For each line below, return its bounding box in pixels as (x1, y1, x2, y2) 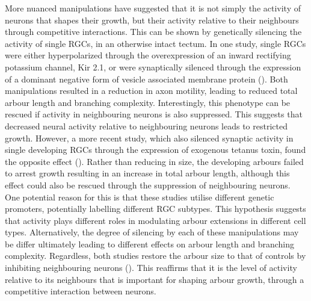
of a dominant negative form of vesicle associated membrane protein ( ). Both (5, 72, 288, 85)
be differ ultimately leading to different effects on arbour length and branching (5, 237, 294, 250)
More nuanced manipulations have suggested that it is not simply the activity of (5, 2, 301, 14)
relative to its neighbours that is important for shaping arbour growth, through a (5, 273, 304, 285)
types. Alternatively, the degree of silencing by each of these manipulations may (5, 226, 299, 238)
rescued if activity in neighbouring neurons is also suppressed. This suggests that (5, 108, 303, 120)
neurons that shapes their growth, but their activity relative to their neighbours (5, 13, 299, 26)
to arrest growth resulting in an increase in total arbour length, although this (5, 167, 290, 179)
